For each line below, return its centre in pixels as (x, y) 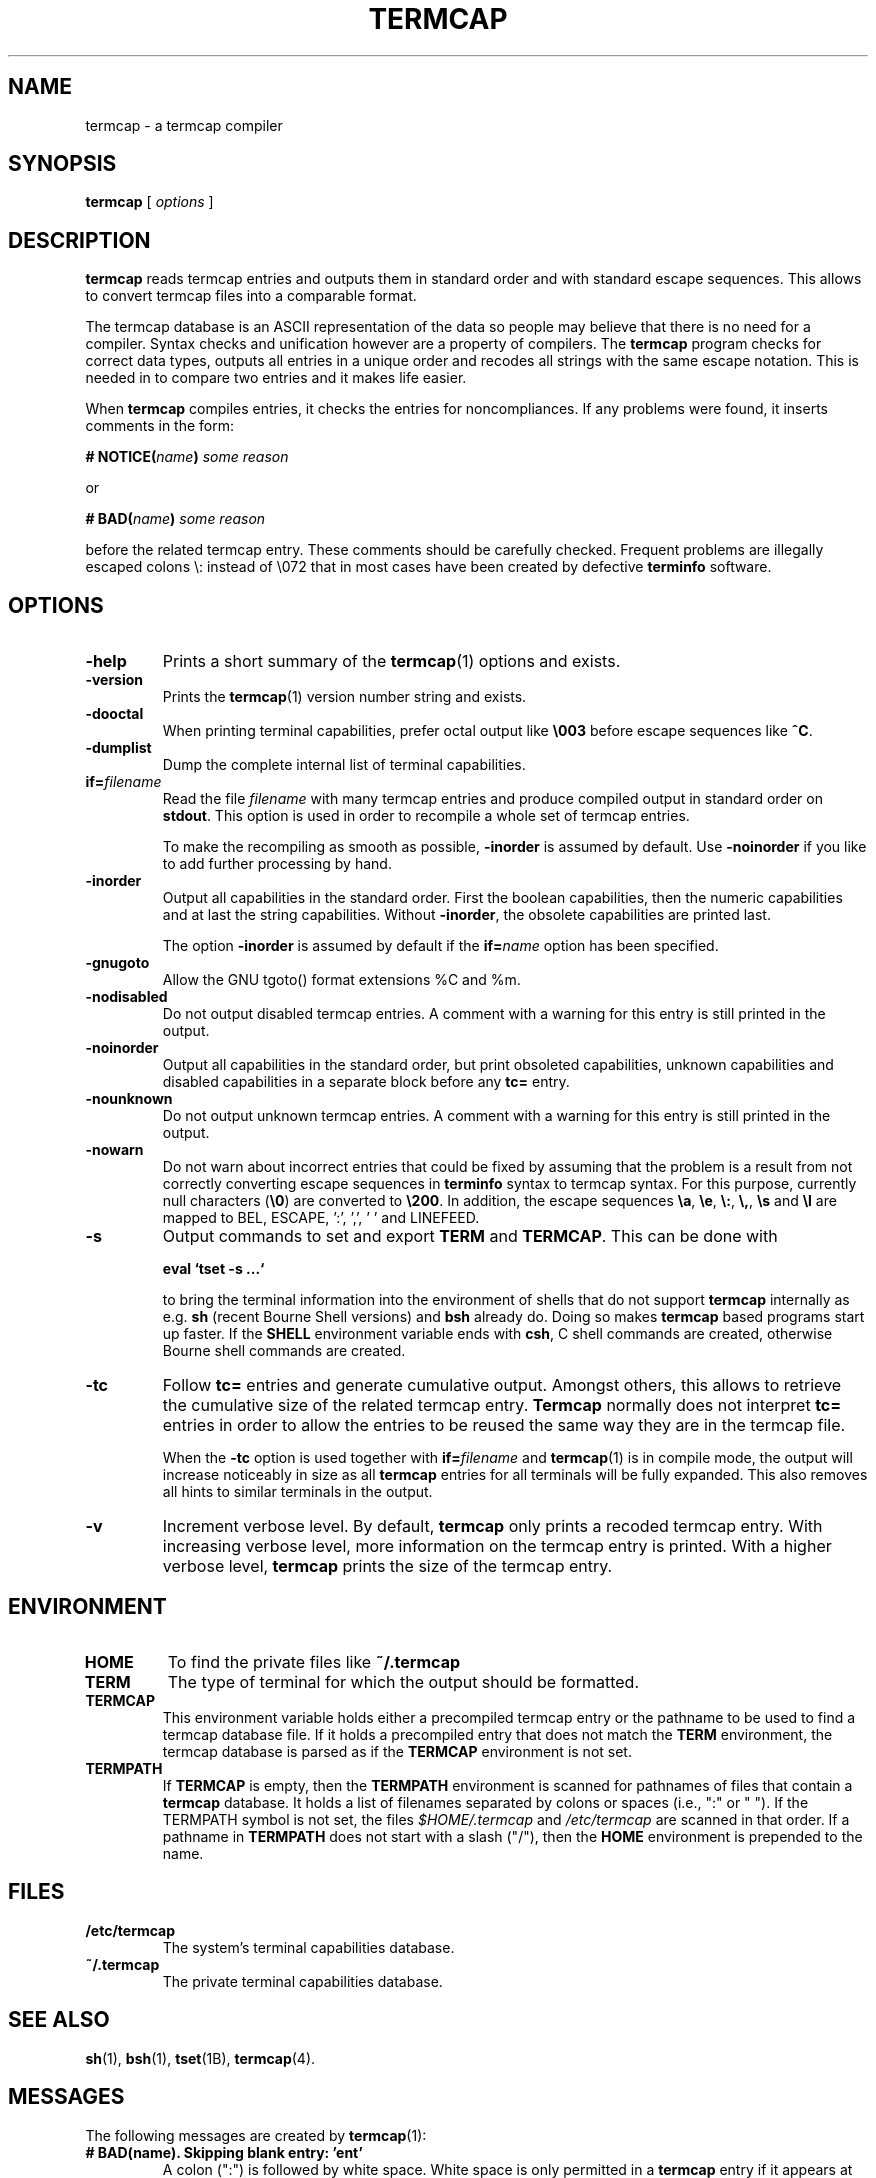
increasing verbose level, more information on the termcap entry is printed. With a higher (497, 1546)
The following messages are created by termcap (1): (256, 2135)
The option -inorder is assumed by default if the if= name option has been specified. (440, 946)
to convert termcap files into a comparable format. (251, 296)
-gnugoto (117, 963)
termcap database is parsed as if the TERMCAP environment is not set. (397, 1751)
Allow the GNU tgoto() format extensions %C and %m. (341, 980)
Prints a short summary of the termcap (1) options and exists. (391, 661)
